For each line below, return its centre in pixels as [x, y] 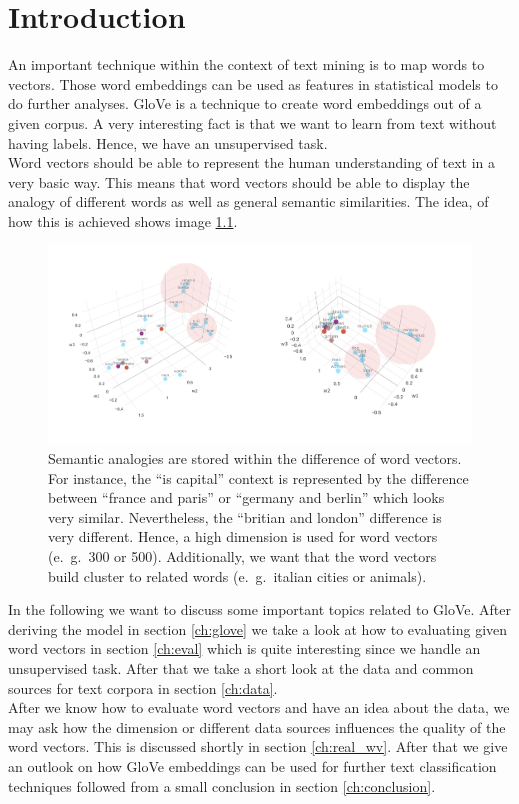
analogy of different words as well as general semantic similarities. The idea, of [248, 201]
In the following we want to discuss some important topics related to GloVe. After [260, 609]
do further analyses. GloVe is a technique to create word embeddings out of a [245, 103]
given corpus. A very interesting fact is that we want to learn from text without [252, 122]
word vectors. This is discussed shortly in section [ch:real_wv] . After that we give [258, 746]
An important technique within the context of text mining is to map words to [246, 64]
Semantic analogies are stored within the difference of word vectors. [255, 458]
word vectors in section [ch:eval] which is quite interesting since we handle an [244, 648]
